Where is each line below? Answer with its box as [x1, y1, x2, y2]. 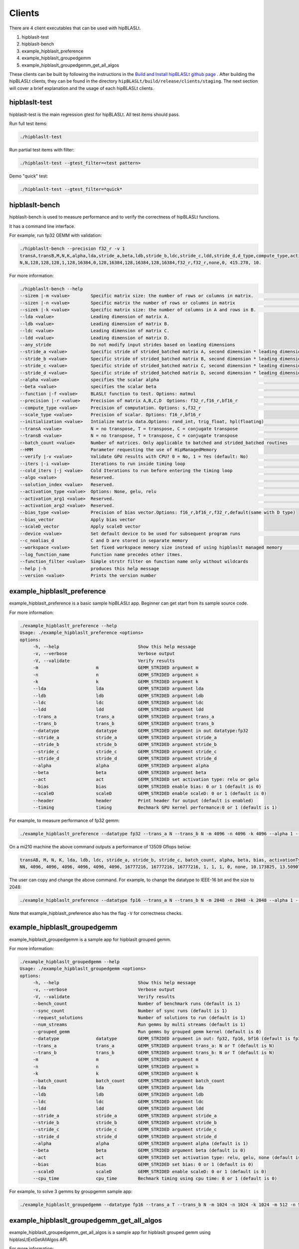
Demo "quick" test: [9, 173, 48, 179]
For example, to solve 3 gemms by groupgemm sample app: [9, 1189, 133, 1194]
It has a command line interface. [9, 223, 76, 229]
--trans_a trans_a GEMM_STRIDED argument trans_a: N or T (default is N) [32, 1043, 275, 1049]
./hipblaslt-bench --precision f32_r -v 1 [19, 246, 125, 252]
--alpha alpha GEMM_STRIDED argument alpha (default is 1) [32, 1141, 249, 1147]
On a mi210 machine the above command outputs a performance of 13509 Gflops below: [9, 843, 192, 849]
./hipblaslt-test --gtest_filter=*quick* [19, 186, 123, 192]
